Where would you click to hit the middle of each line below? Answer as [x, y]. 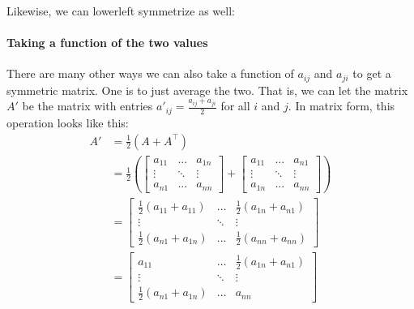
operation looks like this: [68, 122]
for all [235, 106]
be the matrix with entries [87, 106]
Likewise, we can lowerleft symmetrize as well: [121, 11]
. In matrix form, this [341, 106]
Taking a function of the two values [107, 43]
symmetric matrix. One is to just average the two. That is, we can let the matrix [207, 90]
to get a [372, 73]
